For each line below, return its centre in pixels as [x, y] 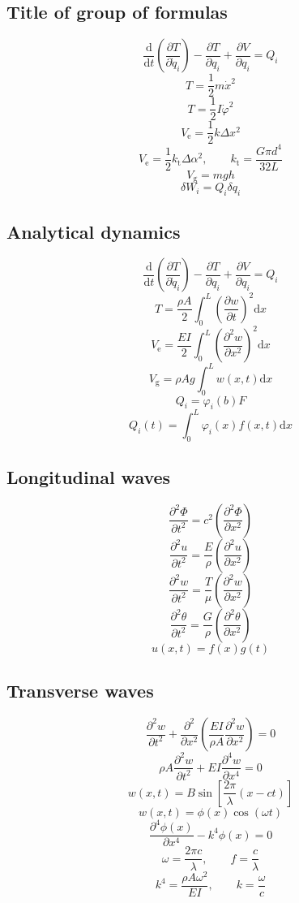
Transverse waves [80, 691]
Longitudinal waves [89, 476]
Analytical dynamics [94, 231]
